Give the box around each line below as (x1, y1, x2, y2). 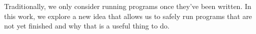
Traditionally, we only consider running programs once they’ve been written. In (4, 1, 251, 11)
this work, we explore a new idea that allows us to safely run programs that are (4, 10, 252, 21)
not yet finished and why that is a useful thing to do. (4, 20, 169, 31)
